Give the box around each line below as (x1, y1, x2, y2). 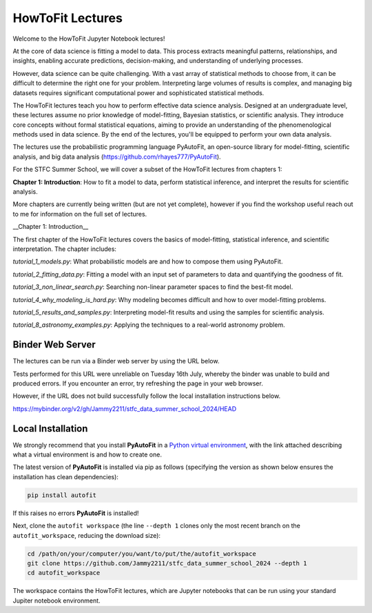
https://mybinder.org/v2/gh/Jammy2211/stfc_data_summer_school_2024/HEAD (12, 404, 237, 413)
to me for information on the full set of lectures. (12, 210, 147, 218)
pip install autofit (27, 491, 96, 499)
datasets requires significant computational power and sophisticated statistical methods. (12, 88, 265, 97)
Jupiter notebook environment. (12, 596, 101, 605)
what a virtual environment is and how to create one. (12, 450, 162, 459)
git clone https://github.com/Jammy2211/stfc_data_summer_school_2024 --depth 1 (27, 559, 307, 567)
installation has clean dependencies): (12, 472, 118, 481)
